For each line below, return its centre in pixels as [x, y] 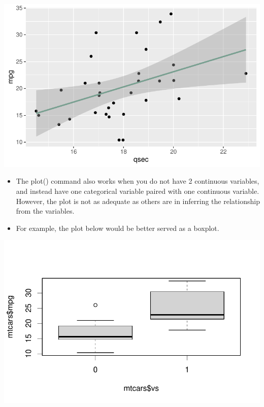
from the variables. [45, 211]
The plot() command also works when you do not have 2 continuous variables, [138, 181]
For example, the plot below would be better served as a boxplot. [118, 228]
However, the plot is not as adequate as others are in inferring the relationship [138, 201]
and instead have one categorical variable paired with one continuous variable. [138, 191]
